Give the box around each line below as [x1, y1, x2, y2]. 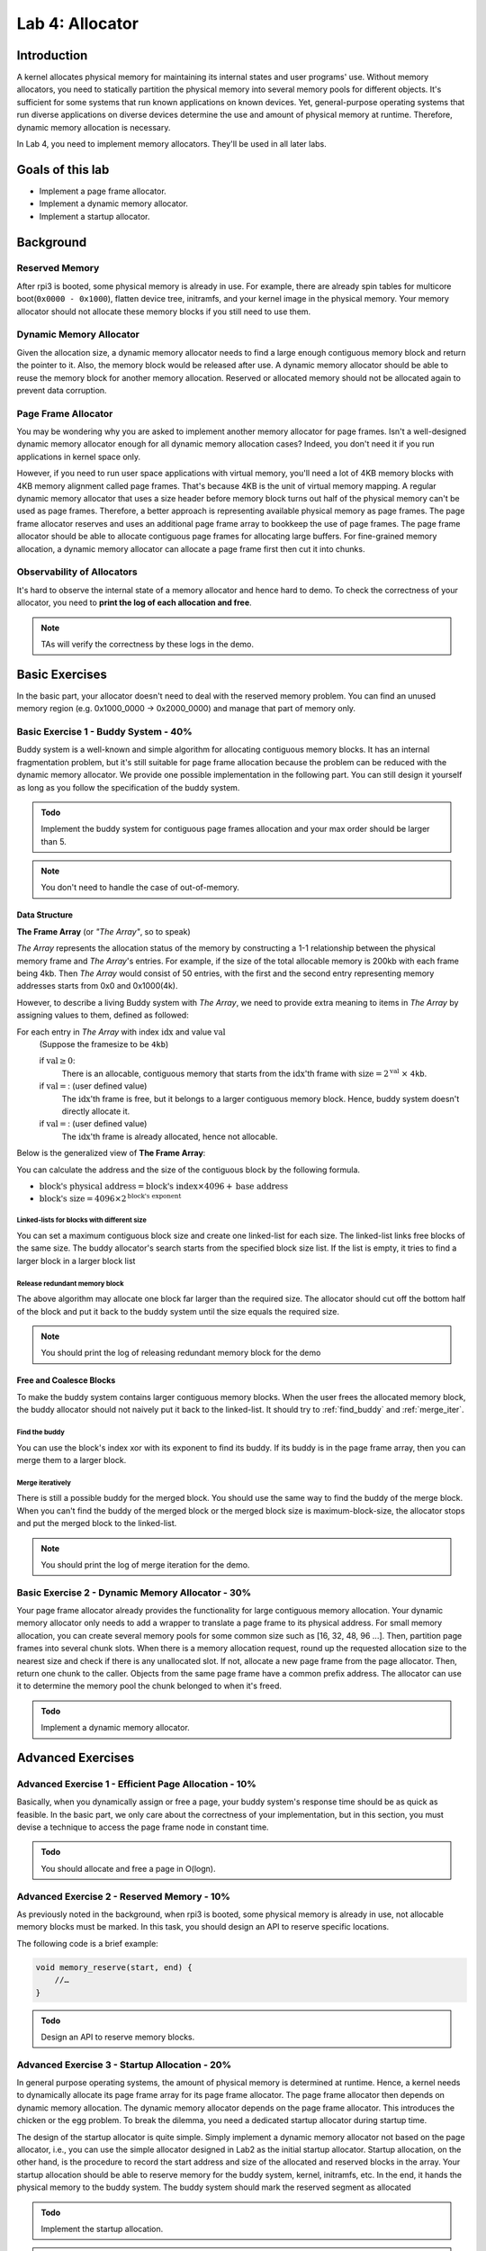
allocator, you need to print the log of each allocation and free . [16, 597, 252, 608]
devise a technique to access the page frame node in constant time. [16, 1822, 269, 1832]
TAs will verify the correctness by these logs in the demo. [40, 638, 255, 649]
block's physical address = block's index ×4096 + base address [39, 1180, 288, 1191]
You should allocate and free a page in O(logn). [40, 1863, 216, 1874]
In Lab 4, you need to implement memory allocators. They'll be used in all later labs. [16, 139, 328, 149]
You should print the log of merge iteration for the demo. [40, 1559, 250, 1570]
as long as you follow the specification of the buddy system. [16, 782, 240, 792]
